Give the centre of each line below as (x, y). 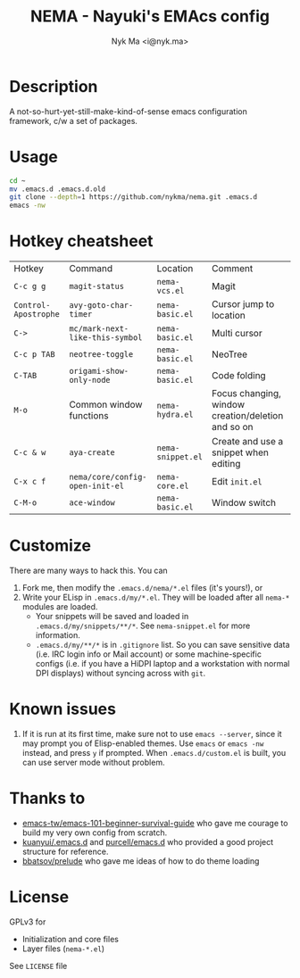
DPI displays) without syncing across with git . (121, 673)
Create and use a (247, 442)
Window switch (244, 503)
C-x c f (30, 482)
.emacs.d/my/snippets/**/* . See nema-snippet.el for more (143, 626)
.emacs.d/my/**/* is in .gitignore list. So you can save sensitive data (162, 645)
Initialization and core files (70, 939)
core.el (173, 486)
